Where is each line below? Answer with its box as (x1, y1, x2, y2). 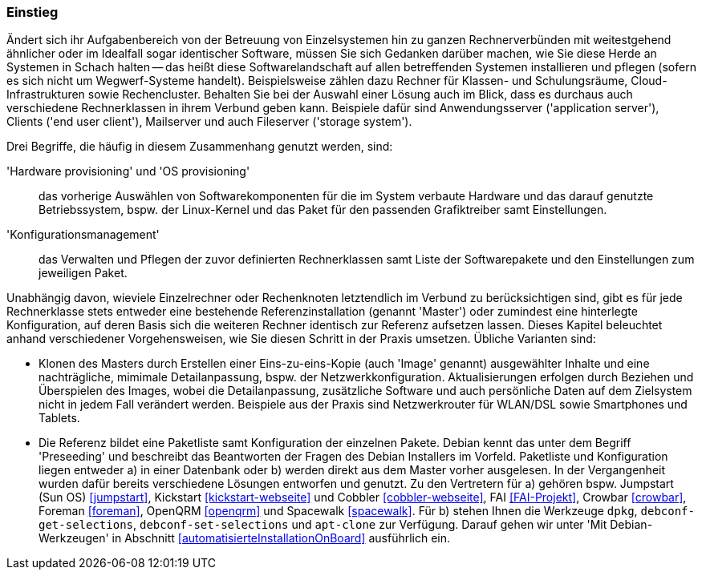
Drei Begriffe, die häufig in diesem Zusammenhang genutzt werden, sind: (6, 139, 393, 154)
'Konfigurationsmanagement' (6, 228, 160, 242)
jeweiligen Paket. (39, 266, 128, 280)
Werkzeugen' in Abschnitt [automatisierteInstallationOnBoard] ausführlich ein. (39, 531, 451, 546)
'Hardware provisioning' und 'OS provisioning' (6, 164, 250, 179)
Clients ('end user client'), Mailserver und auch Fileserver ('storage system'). (6, 115, 412, 129)
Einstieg (6, 4, 59, 20)
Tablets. (39, 411, 80, 425)
